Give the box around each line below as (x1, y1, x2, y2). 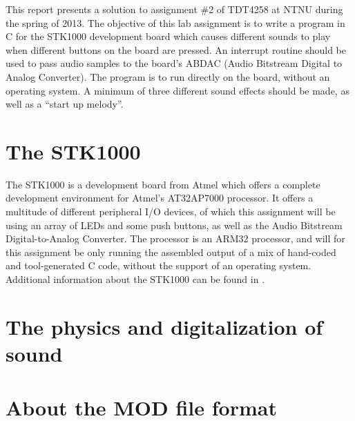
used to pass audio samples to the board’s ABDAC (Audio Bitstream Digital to (6, 56, 343, 70)
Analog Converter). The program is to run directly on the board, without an (6, 69, 330, 84)
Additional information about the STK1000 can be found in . (6, 272, 265, 286)
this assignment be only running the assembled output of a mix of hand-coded (6, 244, 336, 259)
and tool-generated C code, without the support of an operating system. (6, 258, 311, 273)
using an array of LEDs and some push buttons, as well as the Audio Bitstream (6, 217, 343, 232)
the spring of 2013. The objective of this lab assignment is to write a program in (6, 15, 345, 30)
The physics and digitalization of (6, 312, 323, 340)
